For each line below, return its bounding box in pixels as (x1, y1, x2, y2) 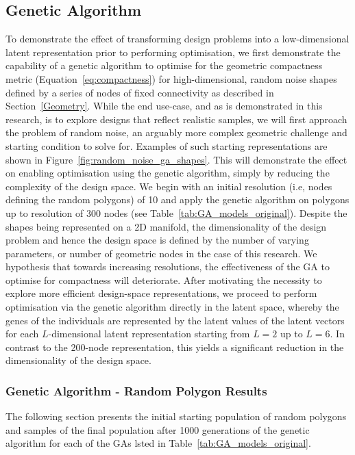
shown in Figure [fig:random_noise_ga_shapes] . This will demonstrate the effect (5, 152, 347, 166)
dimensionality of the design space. (5, 353, 151, 367)
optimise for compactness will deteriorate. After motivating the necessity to (5, 272, 322, 287)
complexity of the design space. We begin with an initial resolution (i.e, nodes (5, 179, 332, 193)
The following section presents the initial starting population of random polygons (5, 409, 347, 424)
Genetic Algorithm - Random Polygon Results (5, 382, 267, 399)
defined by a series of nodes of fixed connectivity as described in (5, 85, 274, 99)
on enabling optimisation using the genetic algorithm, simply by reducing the (5, 166, 330, 180)
